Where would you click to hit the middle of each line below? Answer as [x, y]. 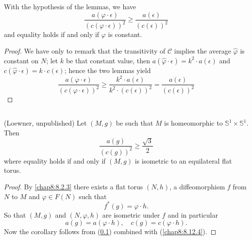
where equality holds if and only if [55, 160]
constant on [21, 60]
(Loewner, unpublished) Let [45, 123]
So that [15, 214]
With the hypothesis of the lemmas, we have [70, 7]
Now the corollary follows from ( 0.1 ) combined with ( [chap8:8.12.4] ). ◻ [110, 231]
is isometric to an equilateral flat [183, 160]
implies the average [202, 50]
